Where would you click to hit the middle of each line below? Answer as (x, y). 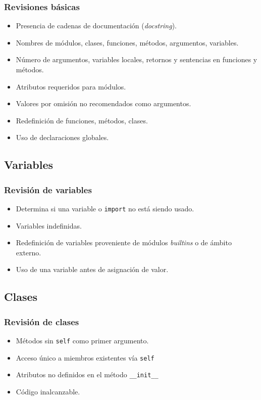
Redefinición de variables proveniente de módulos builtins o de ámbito (124, 242)
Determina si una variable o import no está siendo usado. (105, 208)
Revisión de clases (42, 321)
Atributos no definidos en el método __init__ (87, 374)
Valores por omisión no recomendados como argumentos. (103, 103)
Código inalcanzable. (48, 391)
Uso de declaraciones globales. (62, 137)
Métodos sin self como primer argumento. (82, 340)
